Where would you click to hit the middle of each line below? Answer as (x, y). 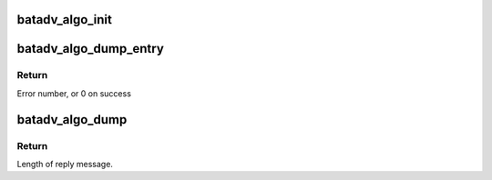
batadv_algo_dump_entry (90, 49)
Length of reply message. (65, 164)
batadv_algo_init (65, 20)
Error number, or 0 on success (74, 93)
